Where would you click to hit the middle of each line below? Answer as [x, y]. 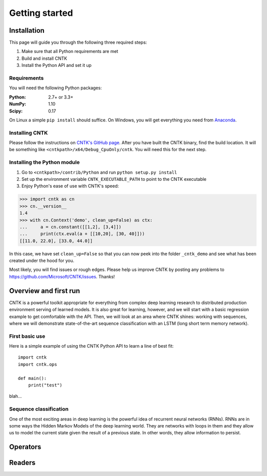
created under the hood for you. [42, 261]
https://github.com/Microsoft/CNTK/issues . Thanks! [62, 276]
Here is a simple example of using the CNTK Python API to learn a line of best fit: [91, 346]
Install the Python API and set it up [56, 65]
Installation [27, 30]
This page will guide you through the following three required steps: [78, 43]
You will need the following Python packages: [56, 88]
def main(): [32, 378]
